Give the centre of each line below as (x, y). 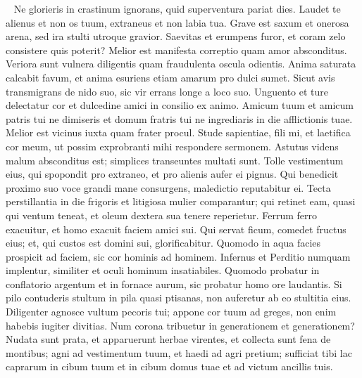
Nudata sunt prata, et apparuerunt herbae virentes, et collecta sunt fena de (168, 339)
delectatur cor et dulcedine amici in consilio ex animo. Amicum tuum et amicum (180, 105)
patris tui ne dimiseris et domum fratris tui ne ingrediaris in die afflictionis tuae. (179, 118)
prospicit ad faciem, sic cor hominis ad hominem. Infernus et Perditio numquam (178, 256)
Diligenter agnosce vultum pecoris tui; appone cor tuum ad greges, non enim (171, 312)
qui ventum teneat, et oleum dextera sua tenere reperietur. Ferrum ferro (162, 215)
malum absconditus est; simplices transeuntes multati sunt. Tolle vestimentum (175, 160)
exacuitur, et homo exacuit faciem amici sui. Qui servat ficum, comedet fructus (176, 229)
